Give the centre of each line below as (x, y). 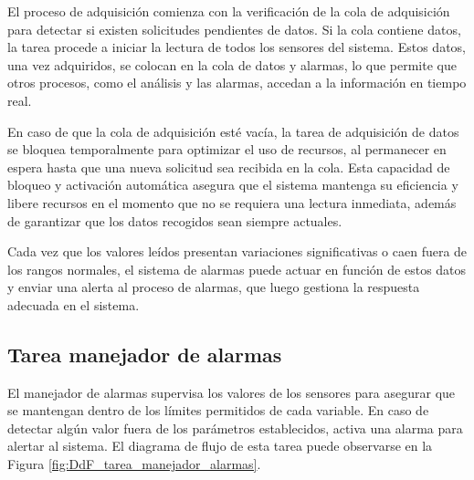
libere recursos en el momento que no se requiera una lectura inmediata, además (232, 202)
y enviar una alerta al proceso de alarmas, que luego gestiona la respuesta (214, 287)
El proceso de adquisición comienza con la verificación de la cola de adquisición (229, 11)
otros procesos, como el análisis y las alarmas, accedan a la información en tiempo (237, 83)
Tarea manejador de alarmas (145, 354)
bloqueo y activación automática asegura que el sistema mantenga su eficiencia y (233, 185)
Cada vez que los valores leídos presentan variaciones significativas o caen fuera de (237, 251)
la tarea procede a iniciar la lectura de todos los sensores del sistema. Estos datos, (237, 47)
